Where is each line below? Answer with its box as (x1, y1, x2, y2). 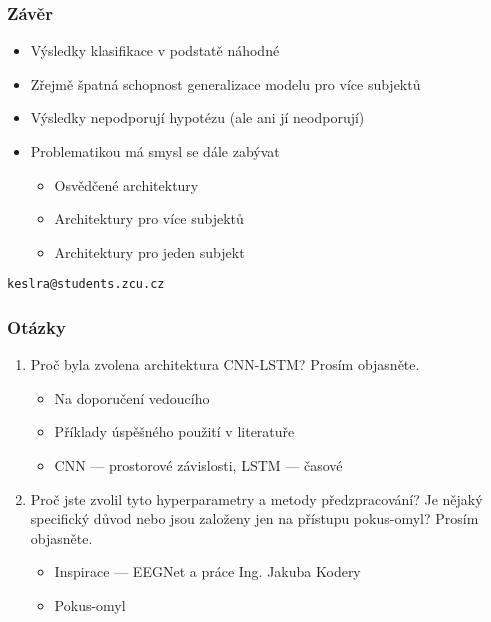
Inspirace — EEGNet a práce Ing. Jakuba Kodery (54, 561, 361, 582)
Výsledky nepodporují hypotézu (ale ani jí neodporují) (30, 107, 365, 128)
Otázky (7, 314, 66, 339)
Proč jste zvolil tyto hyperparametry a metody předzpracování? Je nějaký (30, 488, 483, 509)
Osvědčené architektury (54, 174, 199, 195)
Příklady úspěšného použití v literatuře (54, 421, 295, 442)
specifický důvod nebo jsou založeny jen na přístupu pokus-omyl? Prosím (30, 508, 479, 529)
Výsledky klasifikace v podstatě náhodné (30, 40, 280, 61)
